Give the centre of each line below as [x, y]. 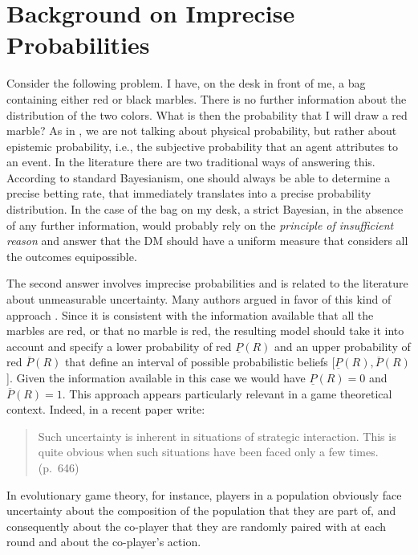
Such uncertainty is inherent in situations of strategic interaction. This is [217, 436]
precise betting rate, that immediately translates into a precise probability [189, 193]
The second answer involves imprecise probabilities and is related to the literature [207, 283]
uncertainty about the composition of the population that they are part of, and [201, 510]
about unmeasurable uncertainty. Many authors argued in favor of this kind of [199, 299]
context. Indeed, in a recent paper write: [106, 409]
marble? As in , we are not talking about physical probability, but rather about [202, 131]
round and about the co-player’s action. [104, 542]
